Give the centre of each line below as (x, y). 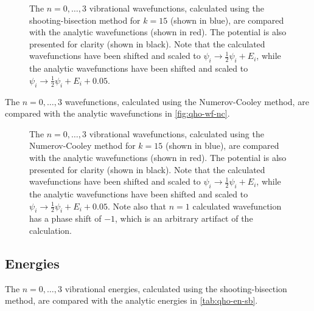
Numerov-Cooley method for (82, 145)
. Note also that (137, 206)
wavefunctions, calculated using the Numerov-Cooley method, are (187, 101)
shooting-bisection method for (85, 20)
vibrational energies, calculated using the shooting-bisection (176, 288)
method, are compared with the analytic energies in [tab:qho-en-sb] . (131, 300)
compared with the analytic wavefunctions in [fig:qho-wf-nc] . (117, 113)
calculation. (51, 230)
